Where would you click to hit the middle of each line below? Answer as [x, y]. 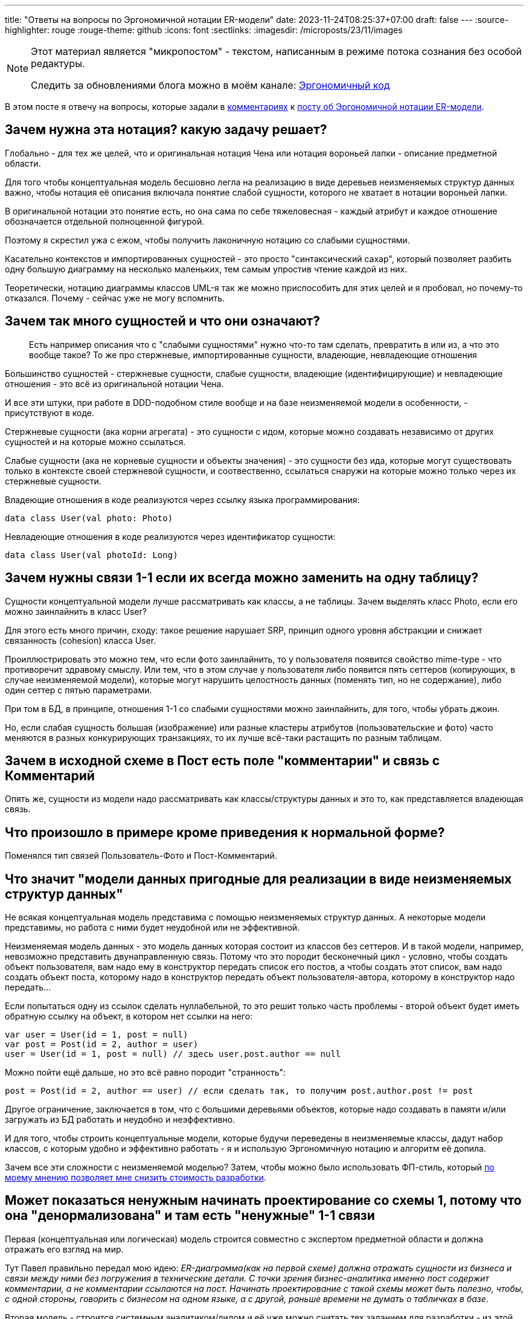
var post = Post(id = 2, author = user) [102, 1045]
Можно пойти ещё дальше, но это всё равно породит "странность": [146, 1073]
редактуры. [58, 63]
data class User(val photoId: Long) [91, 555]
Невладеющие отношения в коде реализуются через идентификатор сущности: [170, 536]
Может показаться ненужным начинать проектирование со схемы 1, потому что [263, 1201]
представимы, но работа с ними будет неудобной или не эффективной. [152, 928]
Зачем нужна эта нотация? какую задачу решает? [166, 130]
